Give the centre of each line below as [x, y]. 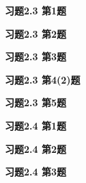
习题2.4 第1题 [35, 125]
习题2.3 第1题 [35, 10]
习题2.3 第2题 [35, 33]
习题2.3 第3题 [35, 57]
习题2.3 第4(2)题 [43, 79]
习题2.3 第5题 [35, 102]
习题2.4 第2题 [35, 148]
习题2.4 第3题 [35, 172]
